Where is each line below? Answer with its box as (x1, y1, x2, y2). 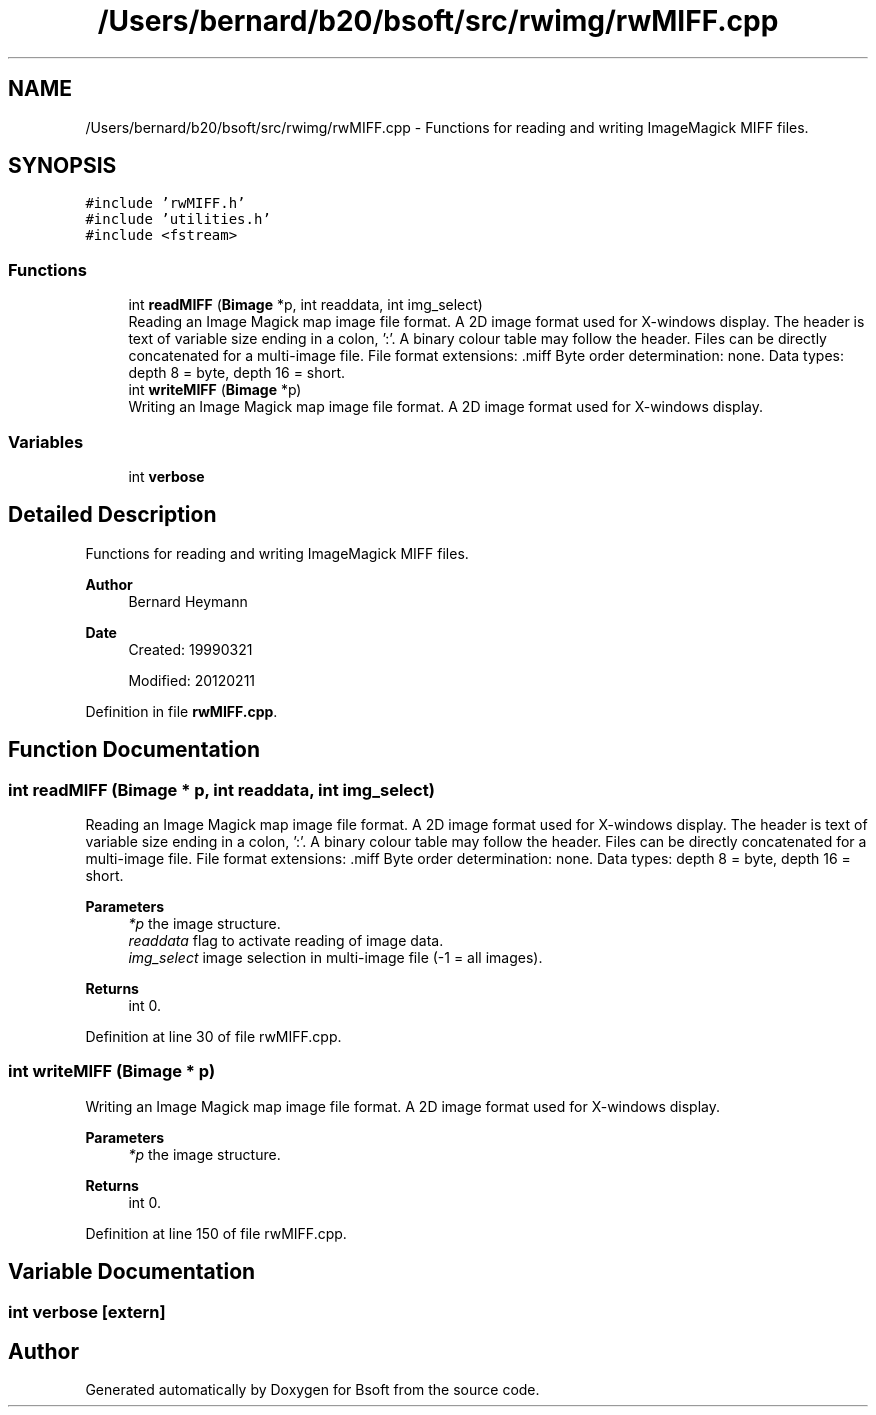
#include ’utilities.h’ (85, 211, 271, 228)
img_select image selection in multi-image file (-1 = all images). (128, 949, 543, 966)
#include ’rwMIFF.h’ (85, 195, 246, 212)
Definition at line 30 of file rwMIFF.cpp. (85, 1028, 342, 1045)
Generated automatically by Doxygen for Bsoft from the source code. (85, 1381, 540, 1399)
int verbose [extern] (8, 1301, 166, 1322)
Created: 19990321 (128, 640, 253, 658)
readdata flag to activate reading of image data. (128, 932, 444, 949)
